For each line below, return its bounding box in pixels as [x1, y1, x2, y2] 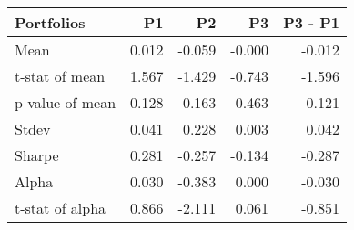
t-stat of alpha [15, 197, 106, 218]
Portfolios [15, 12, 86, 33]
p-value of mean [15, 92, 116, 113]
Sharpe [15, 145, 59, 165]
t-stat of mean [15, 65, 106, 86]
